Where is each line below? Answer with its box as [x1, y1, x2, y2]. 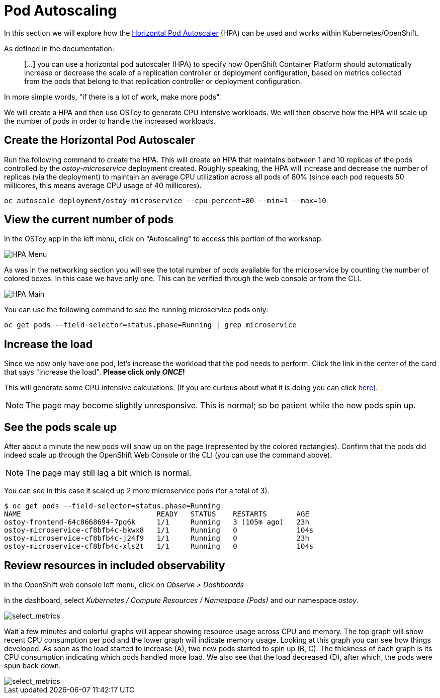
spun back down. [4, 661, 61, 670]
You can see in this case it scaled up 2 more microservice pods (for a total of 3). [4, 486, 270, 495]
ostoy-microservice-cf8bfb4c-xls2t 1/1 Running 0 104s [4, 542, 314, 551]
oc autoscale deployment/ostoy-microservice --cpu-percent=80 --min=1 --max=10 [4, 196, 326, 205]
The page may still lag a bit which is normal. [26, 468, 192, 478]
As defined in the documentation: [4, 44, 114, 53]
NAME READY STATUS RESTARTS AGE [4, 510, 309, 518]
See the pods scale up [4, 420, 117, 433]
